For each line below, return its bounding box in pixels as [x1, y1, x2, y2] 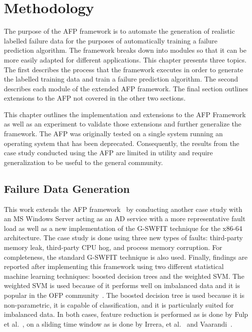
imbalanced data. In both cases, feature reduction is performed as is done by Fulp [4, 309, 248, 319]
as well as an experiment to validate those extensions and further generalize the [4, 119, 242, 129]
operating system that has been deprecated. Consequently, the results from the [4, 138, 239, 148]
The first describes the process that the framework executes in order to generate [4, 64, 243, 74]
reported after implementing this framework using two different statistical [4, 261, 224, 271]
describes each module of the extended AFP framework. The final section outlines [4, 83, 248, 93]
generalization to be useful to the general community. [4, 157, 163, 167]
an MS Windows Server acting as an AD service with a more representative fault [4, 213, 246, 224]
